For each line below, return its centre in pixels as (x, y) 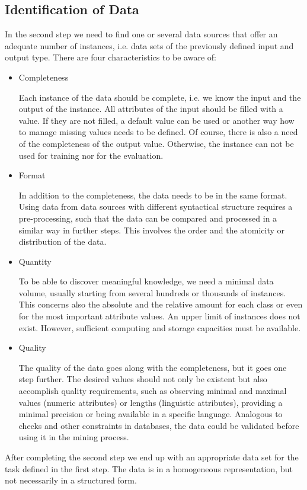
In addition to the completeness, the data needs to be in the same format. (153, 195)
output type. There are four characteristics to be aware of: (111, 57)
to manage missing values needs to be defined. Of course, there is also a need (158, 132)
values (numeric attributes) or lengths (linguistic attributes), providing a (151, 402)
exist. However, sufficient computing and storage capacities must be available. (160, 327)
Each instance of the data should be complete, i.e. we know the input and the (160, 97)
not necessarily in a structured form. (71, 480)
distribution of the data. (63, 241)
